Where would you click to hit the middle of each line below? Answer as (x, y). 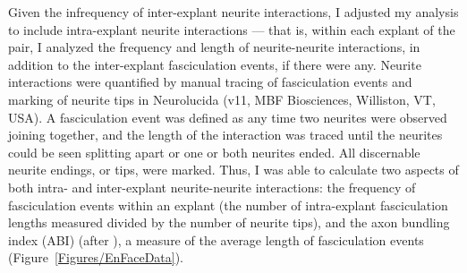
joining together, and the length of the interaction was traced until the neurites (225, 135)
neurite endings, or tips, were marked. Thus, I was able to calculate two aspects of (233, 170)
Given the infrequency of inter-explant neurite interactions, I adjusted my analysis (233, 12)
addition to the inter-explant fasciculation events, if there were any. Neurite (215, 64)
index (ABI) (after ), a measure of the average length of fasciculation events (216, 239)
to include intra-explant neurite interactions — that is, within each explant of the (232, 29)
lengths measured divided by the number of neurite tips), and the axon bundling (229, 222)
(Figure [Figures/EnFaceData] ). (96, 257)
